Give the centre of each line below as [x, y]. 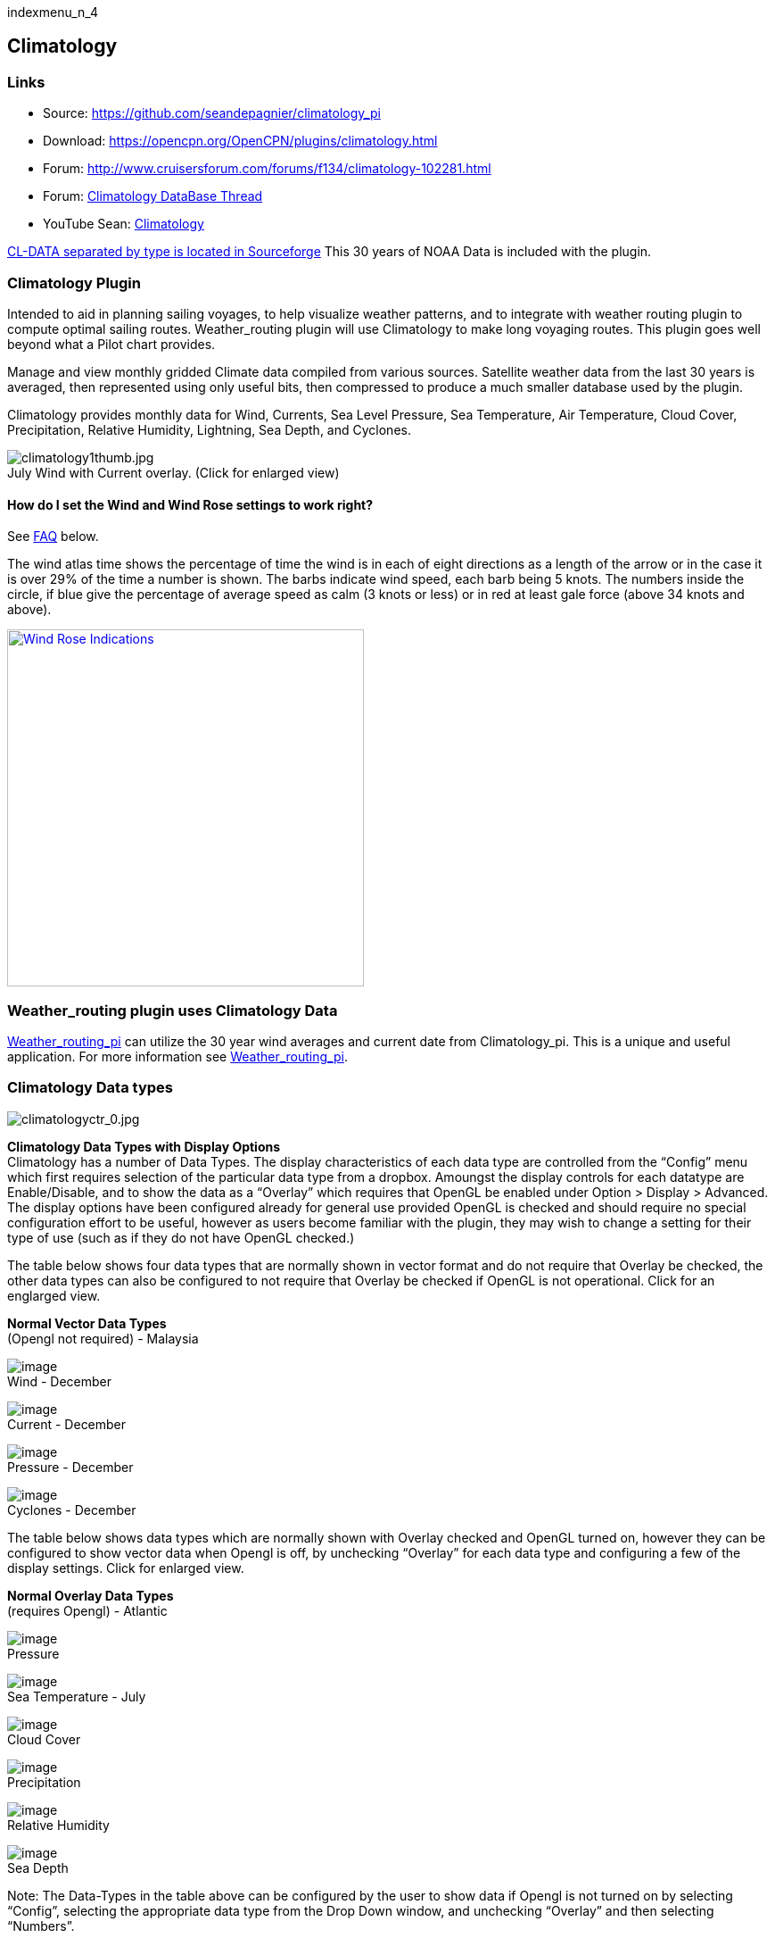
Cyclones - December [72, 1510]
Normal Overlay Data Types [91, 1595]
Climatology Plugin [74, 283]
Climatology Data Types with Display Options [144, 1146]
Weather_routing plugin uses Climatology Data [173, 1010]
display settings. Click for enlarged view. [126, 1568]
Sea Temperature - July [77, 1696]
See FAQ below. [53, 536]
